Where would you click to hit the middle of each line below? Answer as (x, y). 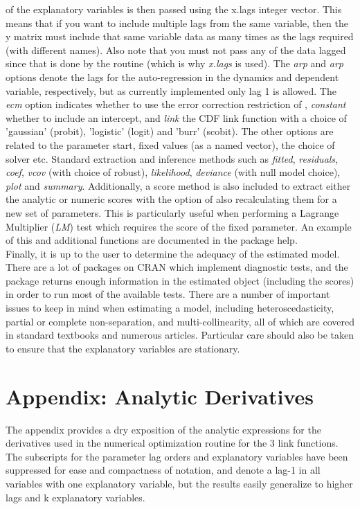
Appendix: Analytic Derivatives (160, 396)
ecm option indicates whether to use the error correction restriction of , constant (176, 104)
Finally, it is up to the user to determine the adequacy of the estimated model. (173, 253)
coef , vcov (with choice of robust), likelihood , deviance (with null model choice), (173, 172)
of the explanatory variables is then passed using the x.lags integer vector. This (174, 9)
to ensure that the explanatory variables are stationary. (123, 348)
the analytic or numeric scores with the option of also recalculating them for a (171, 199)
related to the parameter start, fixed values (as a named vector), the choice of (170, 144)
